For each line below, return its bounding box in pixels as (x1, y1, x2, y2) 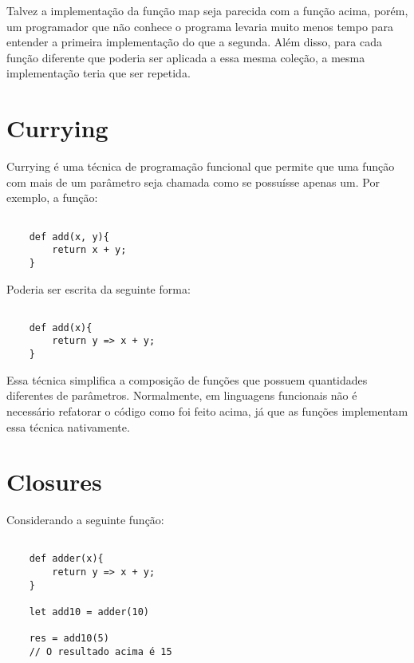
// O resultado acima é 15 (29, 646, 172, 658)
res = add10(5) (29, 633, 109, 645)
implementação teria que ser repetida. (6, 65, 191, 81)
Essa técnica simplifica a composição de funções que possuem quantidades (6, 371, 368, 388)
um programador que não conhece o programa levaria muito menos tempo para (6, 18, 393, 34)
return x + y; (52, 244, 127, 256)
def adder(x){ (29, 553, 104, 565)
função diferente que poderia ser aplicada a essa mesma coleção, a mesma (6, 49, 365, 65)
